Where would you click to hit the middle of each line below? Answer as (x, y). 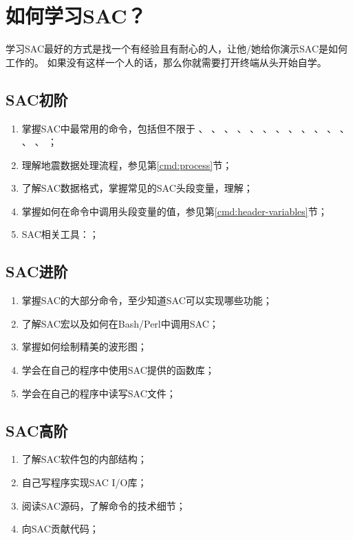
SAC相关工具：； (60, 234)
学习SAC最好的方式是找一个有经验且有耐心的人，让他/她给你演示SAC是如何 (176, 49)
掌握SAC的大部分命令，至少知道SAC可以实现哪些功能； (147, 300)
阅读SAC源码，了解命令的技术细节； (104, 505)
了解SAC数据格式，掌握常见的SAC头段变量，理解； (137, 188)
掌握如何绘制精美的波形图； (84, 347)
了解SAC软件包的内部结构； (84, 459)
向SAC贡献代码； (60, 529)
